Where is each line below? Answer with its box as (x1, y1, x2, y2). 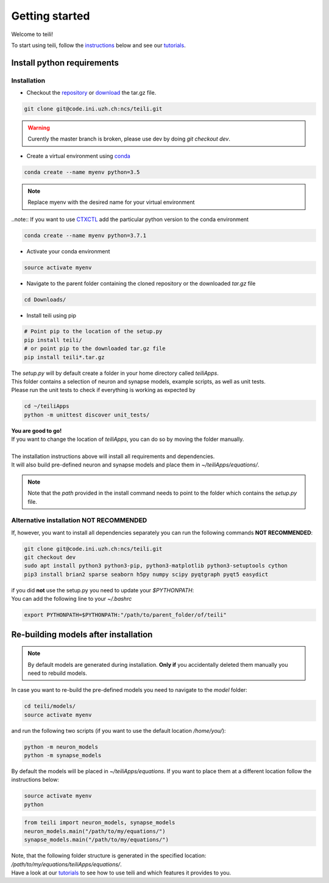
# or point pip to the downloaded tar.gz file (24, 345, 166, 352)
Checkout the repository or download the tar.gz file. (26, 89, 157, 96)
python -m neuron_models (24, 743, 99, 750)
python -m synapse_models (24, 752, 102, 759)
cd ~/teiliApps (24, 403, 69, 410)
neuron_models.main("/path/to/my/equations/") (24, 827, 166, 835)
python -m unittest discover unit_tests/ (24, 411, 150, 418)
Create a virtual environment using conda (26, 152, 130, 159)
